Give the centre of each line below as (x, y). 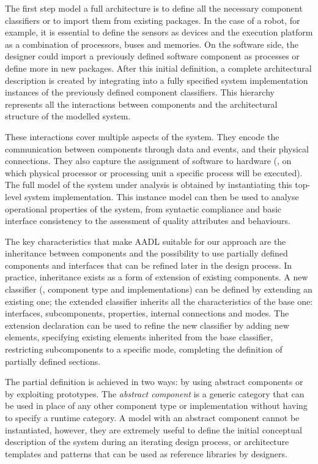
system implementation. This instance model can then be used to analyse (161, 196)
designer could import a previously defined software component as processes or (152, 56)
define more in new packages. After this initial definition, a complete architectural (158, 68)
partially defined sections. (53, 361)
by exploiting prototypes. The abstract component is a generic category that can (155, 393)
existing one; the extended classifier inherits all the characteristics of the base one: (159, 301)
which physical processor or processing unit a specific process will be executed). (154, 172)
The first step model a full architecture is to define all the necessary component (154, 8)
